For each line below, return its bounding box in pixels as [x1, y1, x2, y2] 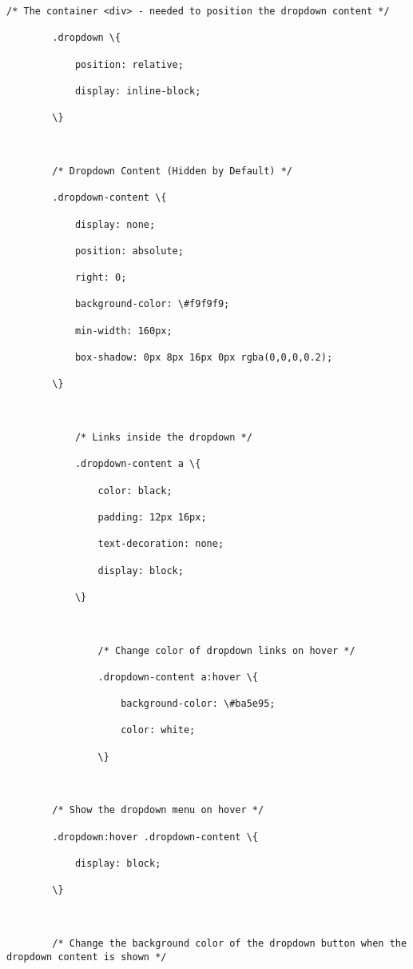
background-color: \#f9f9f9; [74, 298, 230, 310]
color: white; [121, 724, 196, 736]
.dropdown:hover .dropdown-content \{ [52, 831, 258, 843]
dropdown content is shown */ [6, 951, 167, 963]
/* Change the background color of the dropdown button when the [52, 937, 407, 949]
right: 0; [74, 272, 127, 284]
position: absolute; [74, 245, 184, 257]
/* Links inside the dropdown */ [74, 432, 252, 443]
